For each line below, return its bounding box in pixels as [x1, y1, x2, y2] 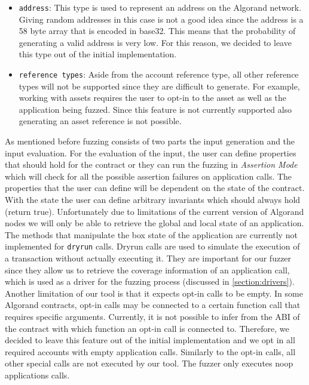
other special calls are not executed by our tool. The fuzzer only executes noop [5, 357, 293, 369]
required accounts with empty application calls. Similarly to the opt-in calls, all [5, 345, 296, 358]
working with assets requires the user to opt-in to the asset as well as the [19, 91, 287, 104]
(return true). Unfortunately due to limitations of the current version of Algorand [5, 205, 304, 217]
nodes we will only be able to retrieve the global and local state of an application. [5, 217, 304, 229]
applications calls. [5, 369, 70, 381]
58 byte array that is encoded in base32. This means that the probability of [19, 24, 296, 37]
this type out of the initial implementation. [19, 48, 177, 60]
